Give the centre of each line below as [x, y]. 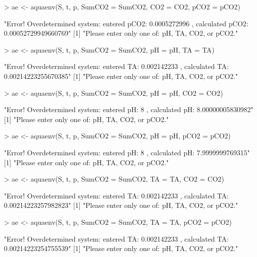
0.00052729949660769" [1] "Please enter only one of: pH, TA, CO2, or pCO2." [121, 33]
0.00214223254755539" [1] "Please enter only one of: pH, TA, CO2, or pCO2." [121, 248]
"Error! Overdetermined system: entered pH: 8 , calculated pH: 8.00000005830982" [129, 109]
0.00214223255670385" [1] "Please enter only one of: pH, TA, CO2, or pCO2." [121, 76]
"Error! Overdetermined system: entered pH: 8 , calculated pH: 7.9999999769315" [127, 152]
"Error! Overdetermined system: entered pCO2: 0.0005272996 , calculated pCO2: [126, 23]
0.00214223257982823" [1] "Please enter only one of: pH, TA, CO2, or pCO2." [121, 205]
